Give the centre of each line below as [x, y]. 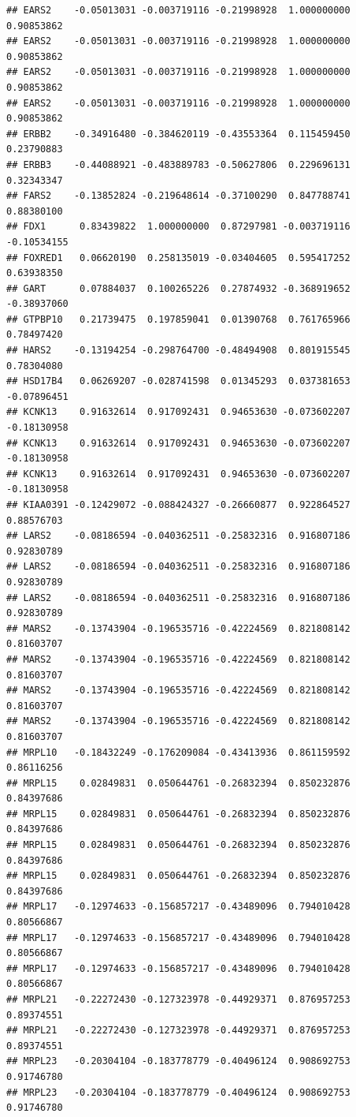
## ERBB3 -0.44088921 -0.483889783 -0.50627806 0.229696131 [178, 164]
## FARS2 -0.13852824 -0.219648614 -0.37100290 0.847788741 [178, 196]
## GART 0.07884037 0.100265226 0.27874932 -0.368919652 [178, 288]
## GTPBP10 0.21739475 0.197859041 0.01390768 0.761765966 [178, 319]
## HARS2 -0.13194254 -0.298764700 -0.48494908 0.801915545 [178, 351]
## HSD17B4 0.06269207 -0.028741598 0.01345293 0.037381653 [178, 381]
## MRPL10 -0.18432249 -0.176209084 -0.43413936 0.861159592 [178, 752]
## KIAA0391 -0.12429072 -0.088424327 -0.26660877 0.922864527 [178, 505]
